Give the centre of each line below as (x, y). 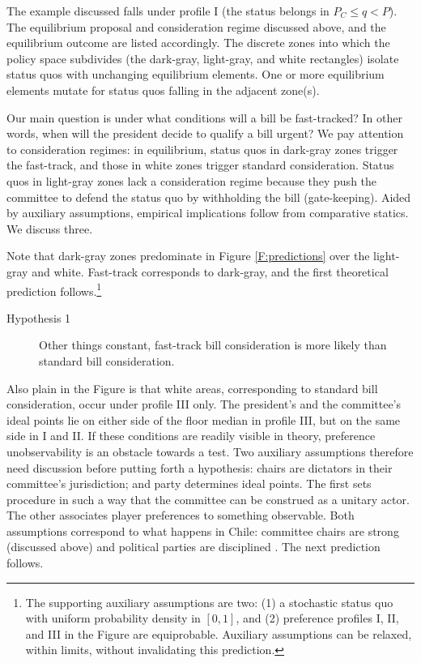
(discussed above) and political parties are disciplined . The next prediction (193, 547)
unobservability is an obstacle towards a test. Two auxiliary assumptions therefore (210, 451)
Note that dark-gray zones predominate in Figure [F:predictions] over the (188, 256)
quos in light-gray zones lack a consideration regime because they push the (192, 180)
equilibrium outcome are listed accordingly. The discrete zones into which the (198, 43)
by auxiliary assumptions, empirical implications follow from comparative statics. (208, 213)
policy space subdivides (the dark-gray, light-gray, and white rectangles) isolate (203, 58)
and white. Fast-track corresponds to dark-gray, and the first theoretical (210, 271)
